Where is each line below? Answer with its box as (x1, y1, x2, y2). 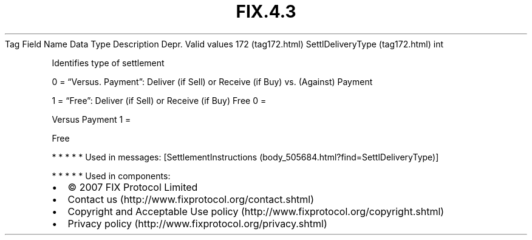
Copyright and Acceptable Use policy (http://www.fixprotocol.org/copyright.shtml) (67, 205, 445, 218)
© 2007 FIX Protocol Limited (67, 180, 198, 193)
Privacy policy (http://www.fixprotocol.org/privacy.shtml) (67, 217, 327, 230)
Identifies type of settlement (52, 57, 165, 68)
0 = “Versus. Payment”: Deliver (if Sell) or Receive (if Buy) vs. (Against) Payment (52, 76, 373, 87)
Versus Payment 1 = (52, 114, 131, 125)
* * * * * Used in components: (52, 170, 171, 181)
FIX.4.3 (236, 1, 296, 22)
